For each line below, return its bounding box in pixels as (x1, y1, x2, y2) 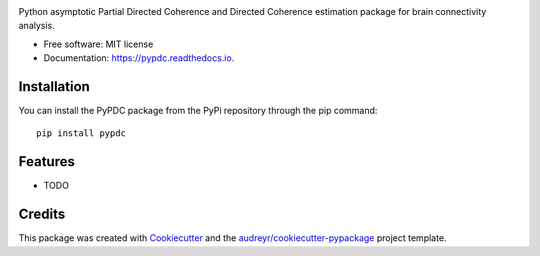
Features (18, 153, 75, 170)
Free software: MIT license (43, 38, 154, 50)
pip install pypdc (36, 128, 127, 139)
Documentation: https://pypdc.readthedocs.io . (43, 52, 235, 64)
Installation (18, 78, 90, 95)
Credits (18, 206, 66, 223)
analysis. (18, 20, 55, 32)
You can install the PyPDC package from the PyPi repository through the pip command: (18, 105, 378, 117)
